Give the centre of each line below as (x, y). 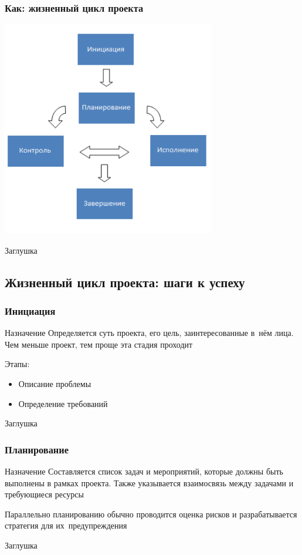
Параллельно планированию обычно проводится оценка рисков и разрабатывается (151, 514)
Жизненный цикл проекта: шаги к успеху (125, 282)
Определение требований (63, 403)
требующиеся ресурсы (44, 494)
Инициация (30, 310)
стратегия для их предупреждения (66, 525)
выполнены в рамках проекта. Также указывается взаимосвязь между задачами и (149, 482)
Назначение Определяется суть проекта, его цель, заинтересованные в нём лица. (149, 333)
